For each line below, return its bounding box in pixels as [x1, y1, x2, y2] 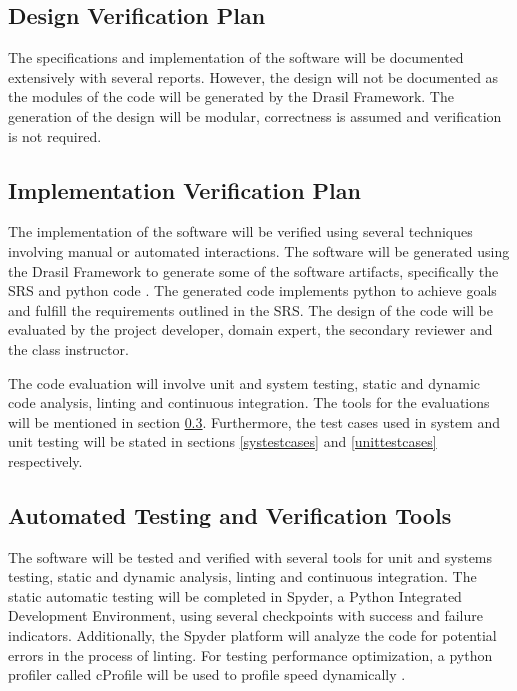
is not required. [8, 125, 102, 146]
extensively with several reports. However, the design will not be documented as [8, 66, 499, 87]
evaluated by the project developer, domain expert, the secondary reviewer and [8, 319, 493, 340]
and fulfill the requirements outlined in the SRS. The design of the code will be [8, 299, 494, 320]
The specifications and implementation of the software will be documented [8, 47, 464, 68]
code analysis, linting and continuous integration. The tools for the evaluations [8, 392, 490, 413]
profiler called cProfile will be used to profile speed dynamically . [8, 664, 406, 685]
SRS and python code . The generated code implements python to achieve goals [8, 280, 497, 301]
